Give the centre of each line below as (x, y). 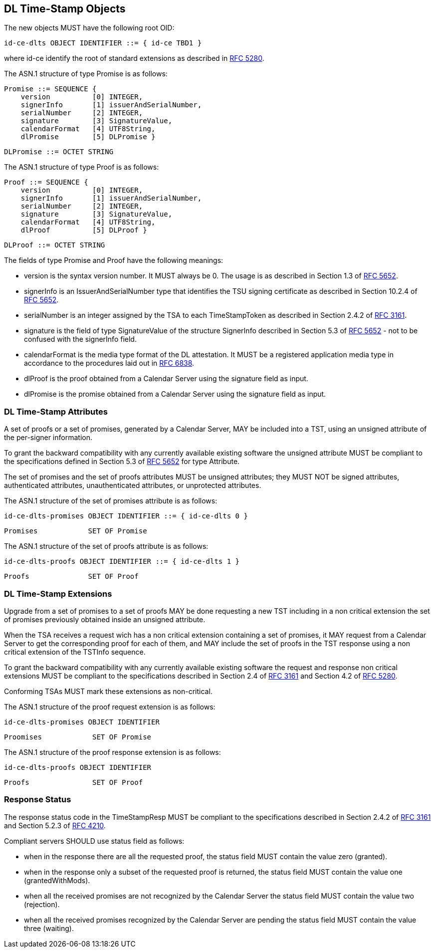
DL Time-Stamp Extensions (58, 594)
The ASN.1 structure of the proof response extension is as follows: (112, 752)
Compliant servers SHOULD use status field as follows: (94, 841)
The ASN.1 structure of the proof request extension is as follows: (110, 707)
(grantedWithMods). (57, 880)
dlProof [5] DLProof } (84, 230)
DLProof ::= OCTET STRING (55, 245)
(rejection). (42, 904)
